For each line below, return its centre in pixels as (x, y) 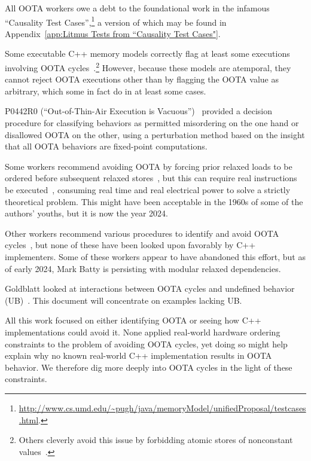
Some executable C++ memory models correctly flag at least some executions (147, 54)
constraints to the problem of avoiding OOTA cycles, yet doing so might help (146, 344)
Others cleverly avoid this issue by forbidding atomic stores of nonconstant (156, 440)
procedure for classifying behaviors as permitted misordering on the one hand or (152, 123)
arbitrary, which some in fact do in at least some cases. (106, 91)
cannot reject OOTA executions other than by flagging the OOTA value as (142, 79)
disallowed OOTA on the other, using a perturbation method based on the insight (155, 134)
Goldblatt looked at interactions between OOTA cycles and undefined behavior (150, 288)
